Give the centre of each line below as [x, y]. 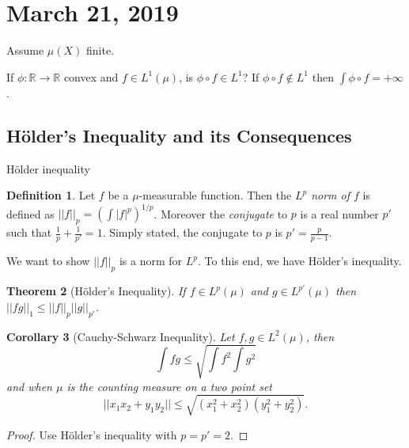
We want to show [48, 261]
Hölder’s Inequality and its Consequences [179, 135]
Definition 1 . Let [51, 195]
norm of [330, 195]
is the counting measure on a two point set [170, 386]
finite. [100, 50]
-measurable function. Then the [215, 195]
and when [29, 386]
